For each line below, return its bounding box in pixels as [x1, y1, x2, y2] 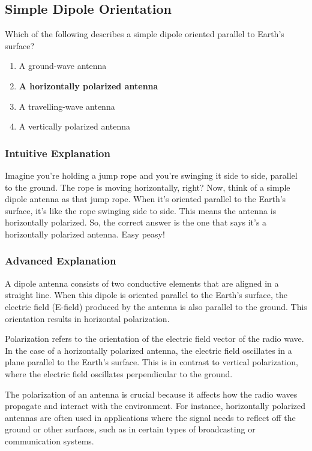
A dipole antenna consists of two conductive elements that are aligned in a [5, 276, 279, 289]
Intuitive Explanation [5, 145, 110, 160]
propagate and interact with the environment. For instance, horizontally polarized [5, 399, 306, 412]
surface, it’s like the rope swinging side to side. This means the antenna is [5, 204, 277, 217]
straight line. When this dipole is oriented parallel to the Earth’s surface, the [5, 288, 287, 301]
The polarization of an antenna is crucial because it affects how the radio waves [5, 387, 298, 400]
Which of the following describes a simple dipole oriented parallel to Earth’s [5, 28, 284, 40]
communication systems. [5, 434, 94, 447]
